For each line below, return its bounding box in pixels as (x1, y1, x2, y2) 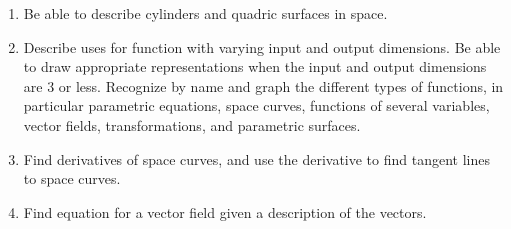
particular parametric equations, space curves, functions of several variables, (23, 95, 490, 116)
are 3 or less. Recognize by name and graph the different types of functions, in (23, 75, 504, 96)
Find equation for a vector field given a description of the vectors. (23, 201, 427, 222)
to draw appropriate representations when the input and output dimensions (23, 56, 487, 77)
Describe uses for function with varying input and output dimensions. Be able (23, 36, 501, 57)
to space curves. (23, 168, 121, 189)
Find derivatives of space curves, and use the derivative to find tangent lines (23, 148, 490, 169)
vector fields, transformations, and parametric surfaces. (23, 114, 361, 135)
